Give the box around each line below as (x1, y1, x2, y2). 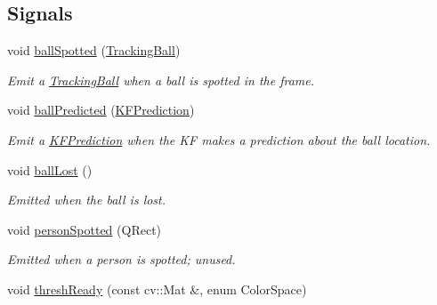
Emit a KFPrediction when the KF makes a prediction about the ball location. (7, 130, 431, 148)
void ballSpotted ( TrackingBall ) (7, 41, 181, 60)
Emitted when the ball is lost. (7, 190, 166, 209)
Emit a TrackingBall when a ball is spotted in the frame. (7, 70, 315, 89)
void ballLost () (7, 160, 93, 179)
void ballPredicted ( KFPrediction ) (7, 100, 195, 119)
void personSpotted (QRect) (7, 220, 162, 238)
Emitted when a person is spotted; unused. (7, 250, 236, 269)
